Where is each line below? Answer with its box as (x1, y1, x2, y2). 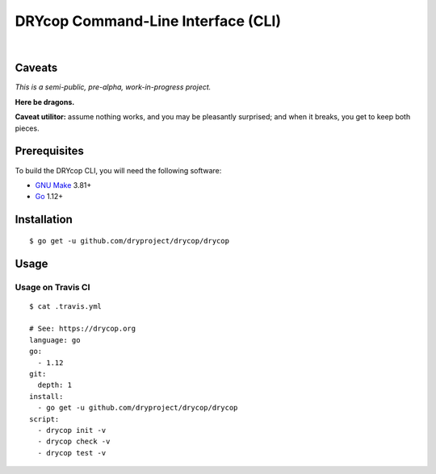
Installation (15, 213, 73, 227)
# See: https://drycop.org (29, 324, 136, 334)
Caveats (15, 61, 58, 75)
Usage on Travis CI (15, 281, 90, 293)
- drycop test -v (37, 448, 107, 457)
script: (29, 414, 60, 423)
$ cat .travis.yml (29, 301, 103, 310)
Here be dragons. (15, 97, 75, 106)
